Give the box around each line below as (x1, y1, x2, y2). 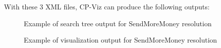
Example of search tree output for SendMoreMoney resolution (24, 18, 212, 28)
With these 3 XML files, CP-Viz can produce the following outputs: (4, 1, 210, 11)
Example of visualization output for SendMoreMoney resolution (24, 35, 217, 45)
